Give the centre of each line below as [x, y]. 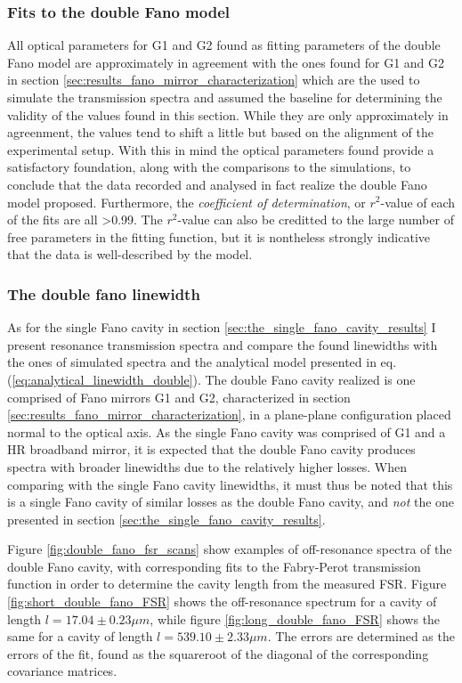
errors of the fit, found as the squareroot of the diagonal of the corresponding [218, 653]
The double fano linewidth [104, 293]
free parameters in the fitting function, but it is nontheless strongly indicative [219, 236]
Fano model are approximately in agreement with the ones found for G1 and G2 [226, 62]
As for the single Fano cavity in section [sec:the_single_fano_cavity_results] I [222, 327]
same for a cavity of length [80, 636]
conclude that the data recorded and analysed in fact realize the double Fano [217, 184]
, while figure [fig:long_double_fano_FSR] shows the [295, 618]
